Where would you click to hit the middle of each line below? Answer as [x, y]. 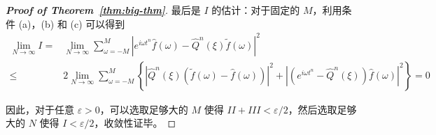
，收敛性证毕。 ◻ [135, 123]
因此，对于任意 [40, 109]
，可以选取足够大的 [144, 109]
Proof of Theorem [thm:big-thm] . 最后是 [103, 10]
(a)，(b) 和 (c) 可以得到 [72, 23]
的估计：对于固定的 [256, 10]
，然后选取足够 [322, 109]
